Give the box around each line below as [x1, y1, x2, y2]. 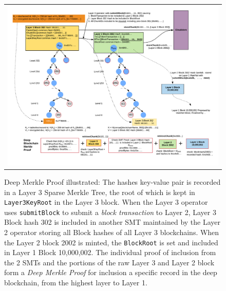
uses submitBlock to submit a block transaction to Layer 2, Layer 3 [4, 206, 216, 217]
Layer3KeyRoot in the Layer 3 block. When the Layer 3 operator [4, 197, 208, 207]
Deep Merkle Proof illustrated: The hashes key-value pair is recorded [4, 176, 221, 187]
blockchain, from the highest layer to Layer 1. [4, 277, 147, 288]
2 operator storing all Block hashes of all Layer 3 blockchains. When [4, 227, 219, 238]
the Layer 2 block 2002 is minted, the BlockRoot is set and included [4, 237, 218, 247]
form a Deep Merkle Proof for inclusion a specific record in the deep [4, 267, 217, 278]
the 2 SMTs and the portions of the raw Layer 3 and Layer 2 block [4, 257, 215, 267]
